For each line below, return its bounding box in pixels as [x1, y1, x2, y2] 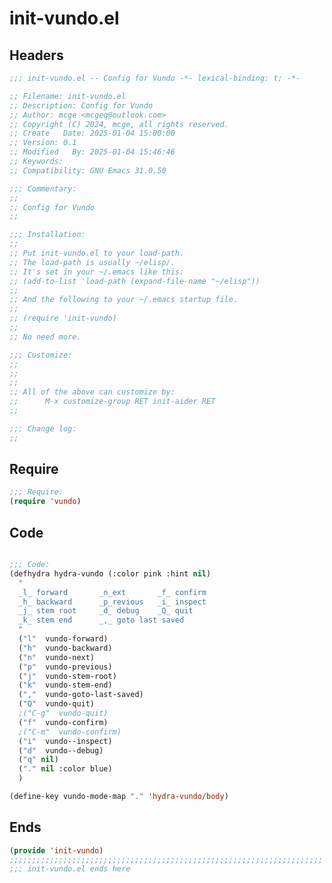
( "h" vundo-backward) [18, 643, 113, 653]
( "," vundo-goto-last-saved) [18, 690, 144, 700]
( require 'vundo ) [9, 497, 82, 507]
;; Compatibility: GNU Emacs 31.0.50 [9, 165, 167, 176]
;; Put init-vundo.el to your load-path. [9, 248, 185, 258]
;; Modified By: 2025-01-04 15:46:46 [9, 147, 176, 157]
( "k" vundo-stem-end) [18, 680, 113, 691]
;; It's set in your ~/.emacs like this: [9, 267, 185, 277]
